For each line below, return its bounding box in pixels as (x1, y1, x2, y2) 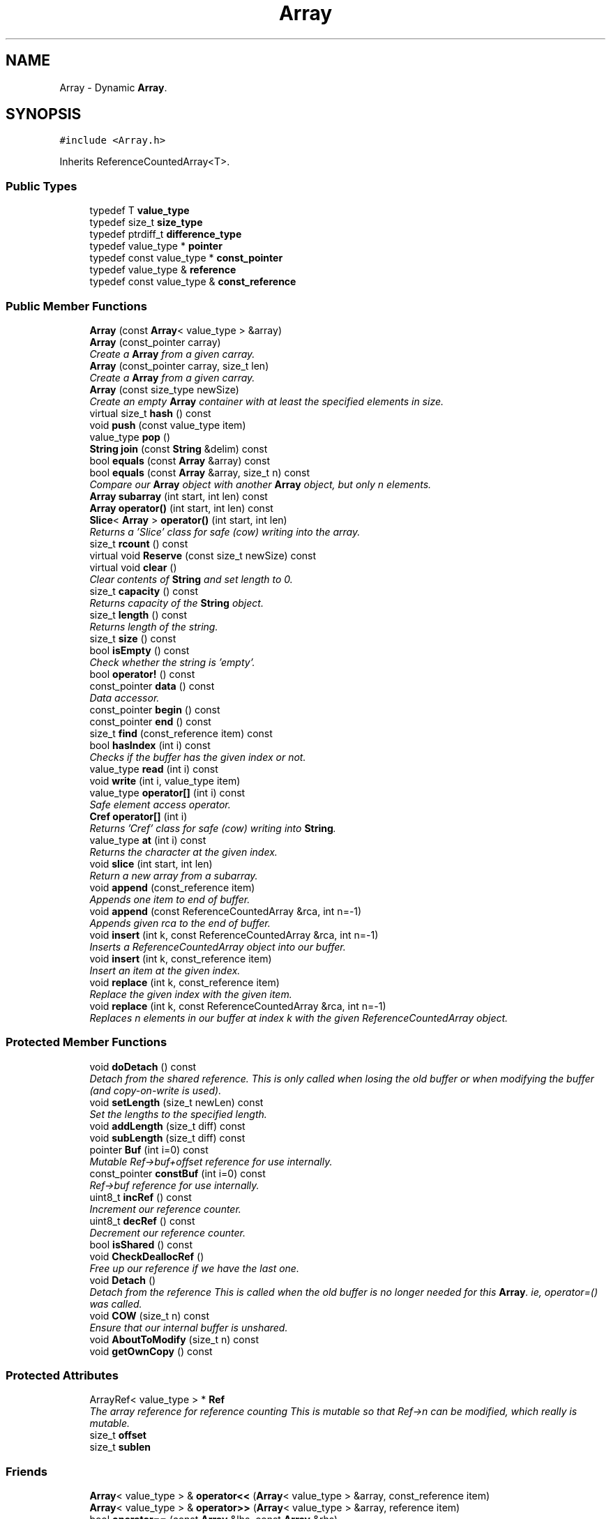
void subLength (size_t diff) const (89, 1131, 246, 1144)
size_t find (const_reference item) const (89, 727, 273, 739)
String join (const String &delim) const (89, 442, 268, 455)
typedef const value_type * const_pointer (89, 252, 283, 264)
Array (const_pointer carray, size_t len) (89, 359, 269, 372)
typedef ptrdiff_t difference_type (89, 228, 242, 241)
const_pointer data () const (89, 679, 215, 692)
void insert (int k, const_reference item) (89, 952, 272, 965)
